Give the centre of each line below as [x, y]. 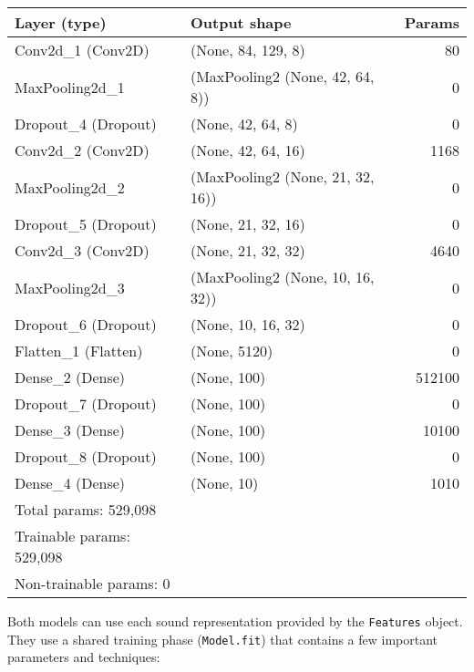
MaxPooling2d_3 [70, 287]
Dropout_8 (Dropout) [86, 456]
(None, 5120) [232, 351]
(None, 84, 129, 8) [247, 50]
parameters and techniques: [84, 657]
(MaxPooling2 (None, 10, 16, [282, 277]
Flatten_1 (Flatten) [79, 351]
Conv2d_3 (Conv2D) [82, 250]
